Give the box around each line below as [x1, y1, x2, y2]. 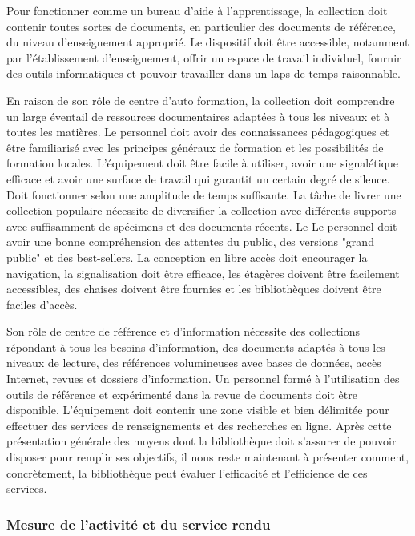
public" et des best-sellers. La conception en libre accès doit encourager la [6, 248, 368, 265]
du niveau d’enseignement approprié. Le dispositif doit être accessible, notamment [6, 34, 409, 50]
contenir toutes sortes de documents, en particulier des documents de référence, [6, 18, 396, 34]
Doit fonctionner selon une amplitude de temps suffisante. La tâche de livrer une [6, 186, 401, 203]
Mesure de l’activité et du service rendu [6, 514, 271, 534]
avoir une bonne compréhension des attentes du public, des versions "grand [6, 233, 374, 250]
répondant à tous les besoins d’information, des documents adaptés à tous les [6, 338, 385, 355]
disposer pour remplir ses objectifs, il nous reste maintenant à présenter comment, [6, 449, 409, 465]
